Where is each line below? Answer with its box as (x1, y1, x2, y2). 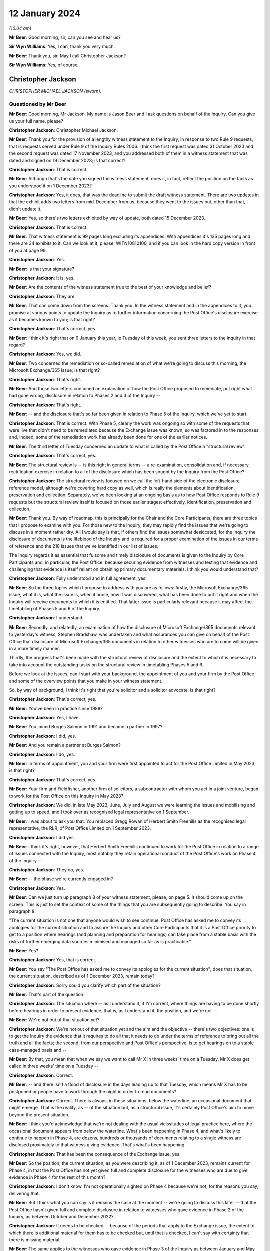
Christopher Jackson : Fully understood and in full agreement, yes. (9, 575, 147, 581)
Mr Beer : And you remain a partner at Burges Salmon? (9, 742, 121, 748)
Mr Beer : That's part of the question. (9, 991, 85, 997)
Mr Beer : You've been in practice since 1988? (9, 705, 103, 711)
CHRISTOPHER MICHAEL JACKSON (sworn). (9, 88, 102, 94)
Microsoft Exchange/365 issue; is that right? (9, 367, 100, 373)
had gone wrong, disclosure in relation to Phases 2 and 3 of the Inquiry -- (9, 393, 161, 399)
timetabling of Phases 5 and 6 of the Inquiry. (9, 605, 101, 611)
